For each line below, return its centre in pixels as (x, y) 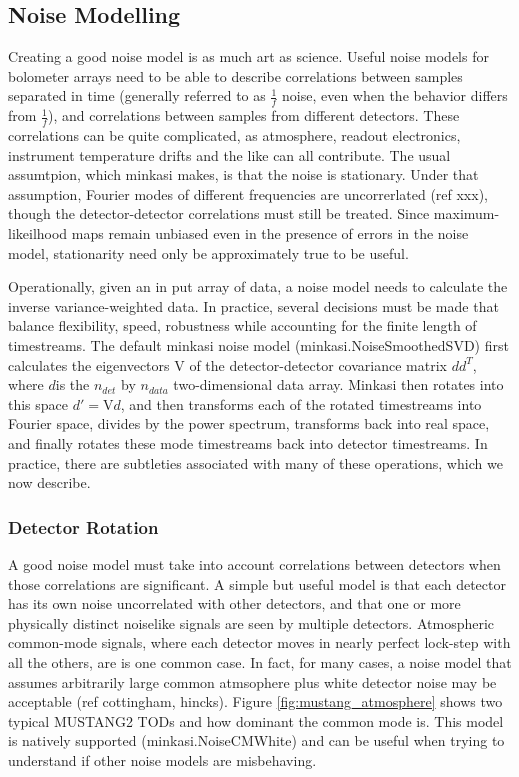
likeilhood (38, 233)
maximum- (466, 213)
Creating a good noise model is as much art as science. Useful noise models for (248, 56)
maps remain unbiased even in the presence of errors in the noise (270, 233)
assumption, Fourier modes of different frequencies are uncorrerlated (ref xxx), (248, 193)
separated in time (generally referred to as (137, 95)
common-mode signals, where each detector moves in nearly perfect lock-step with (259, 642)
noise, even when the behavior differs (395, 95)
